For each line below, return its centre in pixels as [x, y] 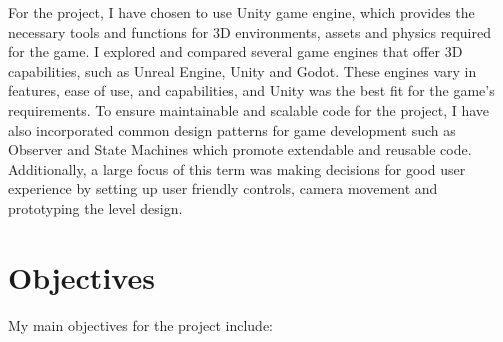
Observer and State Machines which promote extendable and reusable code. [240, 149]
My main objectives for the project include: [141, 324]
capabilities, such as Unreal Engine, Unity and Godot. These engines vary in [242, 70]
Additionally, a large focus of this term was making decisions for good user [237, 168]
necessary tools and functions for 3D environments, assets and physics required [249, 31]
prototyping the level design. [95, 207]
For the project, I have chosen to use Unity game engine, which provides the [241, 12]
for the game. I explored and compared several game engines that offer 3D [235, 51]
